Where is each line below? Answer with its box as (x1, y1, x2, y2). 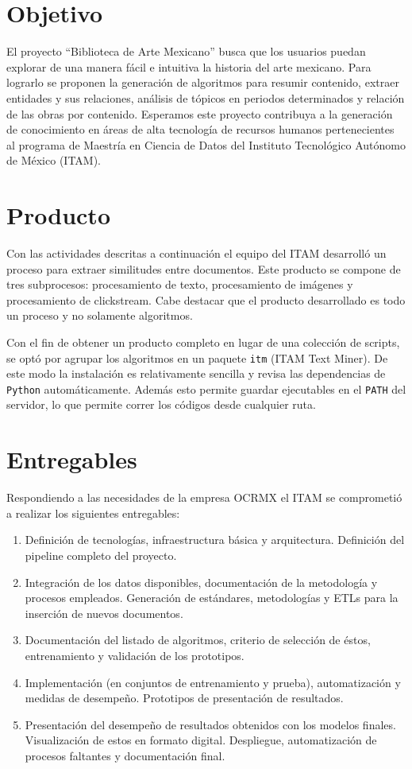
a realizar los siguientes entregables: (6, 504, 180, 521)
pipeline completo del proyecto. (25, 546, 177, 563)
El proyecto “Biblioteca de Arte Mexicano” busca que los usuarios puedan (6, 43, 366, 60)
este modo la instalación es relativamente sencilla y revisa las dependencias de (6, 365, 386, 382)
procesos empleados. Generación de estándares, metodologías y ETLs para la (25, 589, 399, 606)
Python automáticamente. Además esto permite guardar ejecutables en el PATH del (6, 380, 406, 397)
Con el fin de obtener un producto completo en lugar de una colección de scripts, (6, 333, 400, 350)
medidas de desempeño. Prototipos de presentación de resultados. (25, 689, 344, 706)
